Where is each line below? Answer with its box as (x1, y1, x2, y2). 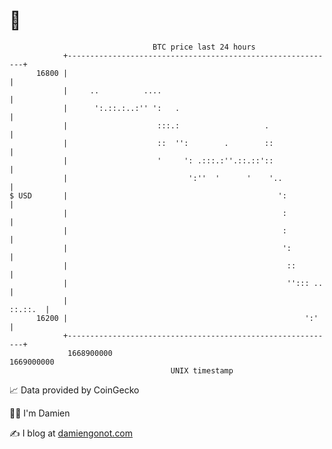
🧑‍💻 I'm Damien (9, 407, 71, 419)
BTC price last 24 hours (152, 42, 256, 52)
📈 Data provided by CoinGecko (9, 384, 140, 396)
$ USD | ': (9, 190, 287, 201)
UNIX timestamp (170, 365, 234, 376)
